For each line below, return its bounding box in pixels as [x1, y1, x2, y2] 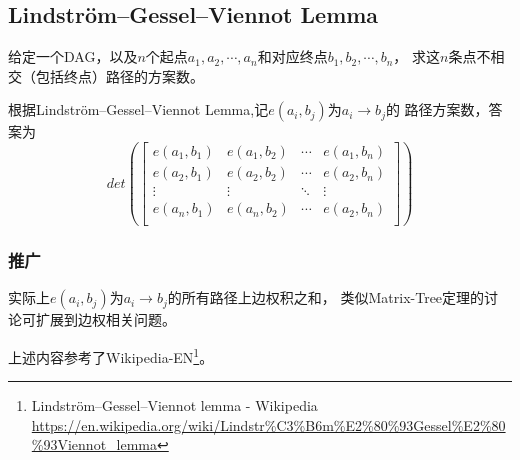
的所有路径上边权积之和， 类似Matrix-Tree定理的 [167, 287, 485, 308]
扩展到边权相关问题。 [35, 309, 176, 330]
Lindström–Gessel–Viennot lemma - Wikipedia [31, 395, 318, 416]
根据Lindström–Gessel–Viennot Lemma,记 [8, 99, 269, 120]
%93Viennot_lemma [31, 434, 158, 455]
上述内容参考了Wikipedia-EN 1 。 [8, 344, 214, 367]
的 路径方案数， [385, 99, 489, 120]
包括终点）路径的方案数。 [35, 65, 204, 86]
